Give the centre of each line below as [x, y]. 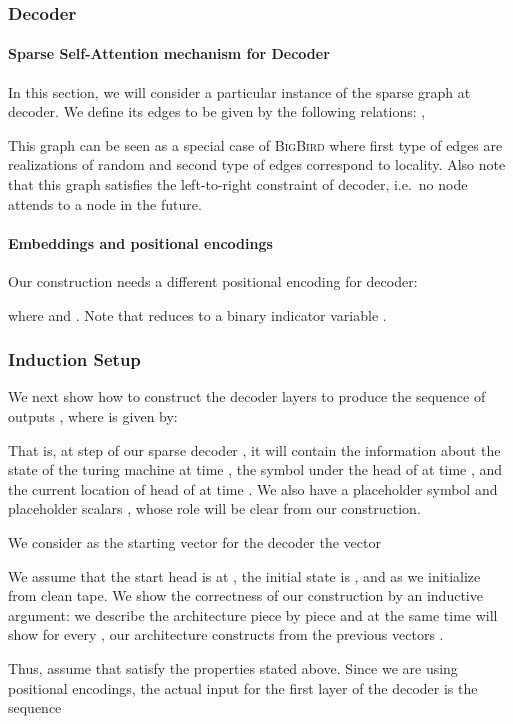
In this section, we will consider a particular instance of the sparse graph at [239, 91]
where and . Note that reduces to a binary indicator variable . [197, 314]
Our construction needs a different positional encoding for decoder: [213, 281]
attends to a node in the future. [105, 203]
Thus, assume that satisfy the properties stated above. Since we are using [233, 667]
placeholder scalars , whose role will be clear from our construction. [214, 508]
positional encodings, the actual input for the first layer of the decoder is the [243, 687]
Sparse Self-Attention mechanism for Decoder [169, 53]
